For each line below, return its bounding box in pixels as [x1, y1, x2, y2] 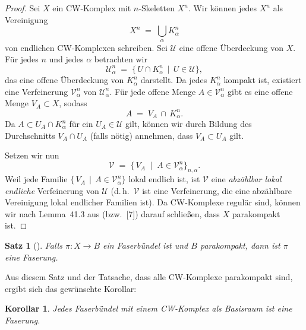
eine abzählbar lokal [211, 173, 282, 185]
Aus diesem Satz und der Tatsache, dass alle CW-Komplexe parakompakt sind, [5, 271, 293, 283]
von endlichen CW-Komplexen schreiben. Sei [5, 41, 168, 53]
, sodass [59, 97, 87, 109]
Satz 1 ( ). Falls [5, 239, 62, 252]
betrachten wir [94, 53, 148, 65]
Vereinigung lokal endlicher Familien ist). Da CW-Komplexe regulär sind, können [5, 196, 301, 208]
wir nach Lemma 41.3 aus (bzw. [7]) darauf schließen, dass [5, 207, 220, 220]
